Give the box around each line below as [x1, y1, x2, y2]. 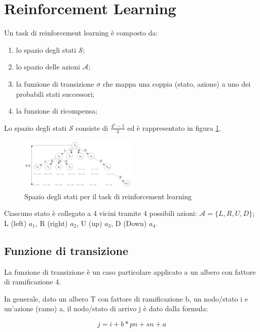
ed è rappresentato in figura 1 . [127, 122, 221, 133]
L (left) [4, 217, 27, 228]
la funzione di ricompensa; [16, 105, 98, 116]
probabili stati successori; [16, 88, 95, 99]
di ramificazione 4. [4, 276, 61, 287]
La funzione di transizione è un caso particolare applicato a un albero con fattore [4, 266, 256, 277]
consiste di [76, 122, 108, 133]
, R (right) [35, 217, 68, 228]
